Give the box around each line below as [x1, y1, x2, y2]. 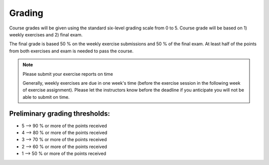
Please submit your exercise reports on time [22, 71, 113, 77]
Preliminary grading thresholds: [9, 110, 110, 118]
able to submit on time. [22, 94, 70, 100]
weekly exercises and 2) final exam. [9, 31, 83, 37]
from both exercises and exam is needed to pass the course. [9, 48, 134, 54]
